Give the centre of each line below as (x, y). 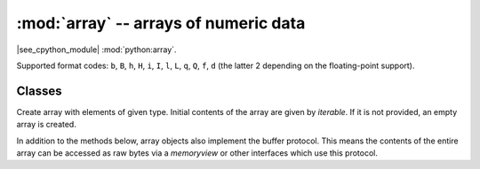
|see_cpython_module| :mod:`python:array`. (96, 50)
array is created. (47, 125)
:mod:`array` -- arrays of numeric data (161, 23)
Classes (39, 91)
